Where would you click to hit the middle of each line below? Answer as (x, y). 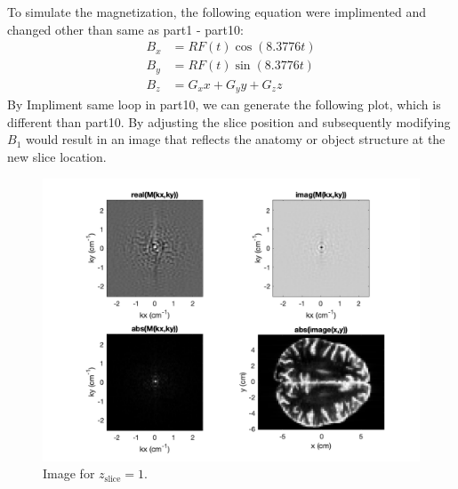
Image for (69, 473)
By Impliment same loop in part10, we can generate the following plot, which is (224, 104)
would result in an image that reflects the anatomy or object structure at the (235, 139)
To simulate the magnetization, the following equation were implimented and (217, 12)
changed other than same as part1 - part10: (125, 29)
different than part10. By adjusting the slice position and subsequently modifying (229, 121)
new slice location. (57, 156)
